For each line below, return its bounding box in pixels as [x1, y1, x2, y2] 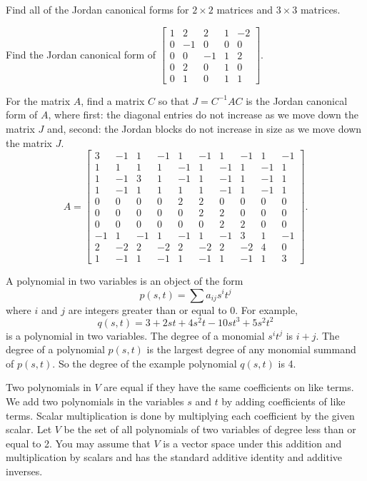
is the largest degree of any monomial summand [146, 342, 356, 357]
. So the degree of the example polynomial [52, 355, 237, 370]
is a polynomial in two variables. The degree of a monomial [6, 328, 265, 343]
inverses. [6, 463, 43, 478]
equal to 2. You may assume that [6, 435, 151, 450]
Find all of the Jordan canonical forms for [6, 2, 189, 16]
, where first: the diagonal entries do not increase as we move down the [48, 107, 358, 122]
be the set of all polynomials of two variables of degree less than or [64, 422, 356, 437]
